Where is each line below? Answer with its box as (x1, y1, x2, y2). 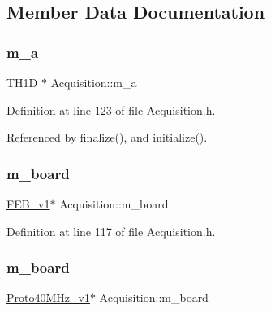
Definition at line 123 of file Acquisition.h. (6, 101, 216, 118)
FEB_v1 (6, 195, 50, 212)
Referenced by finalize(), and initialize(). (6, 129, 208, 146)
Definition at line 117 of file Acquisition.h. (6, 222, 216, 239)
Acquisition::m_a (50, 74, 137, 90)
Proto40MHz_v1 (6, 289, 90, 306)
